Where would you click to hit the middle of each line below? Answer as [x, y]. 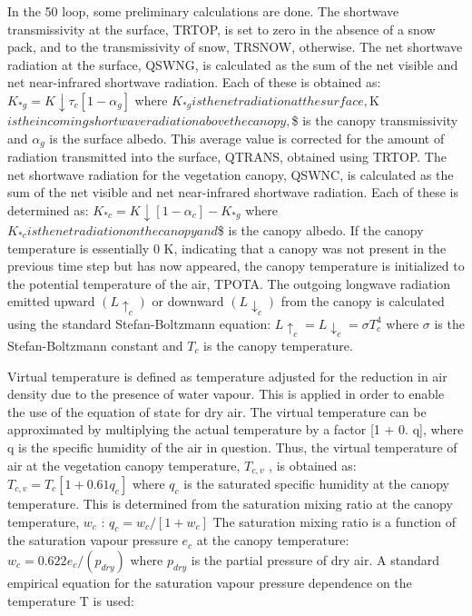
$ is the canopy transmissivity [375, 119]
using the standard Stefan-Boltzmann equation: [139, 323]
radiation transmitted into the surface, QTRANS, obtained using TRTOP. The [227, 157]
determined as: [48, 209]
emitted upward [51, 301]
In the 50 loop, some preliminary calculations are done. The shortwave [203, 11]
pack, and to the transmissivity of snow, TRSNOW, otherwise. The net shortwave [235, 47]
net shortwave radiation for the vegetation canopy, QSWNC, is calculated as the [231, 174]
